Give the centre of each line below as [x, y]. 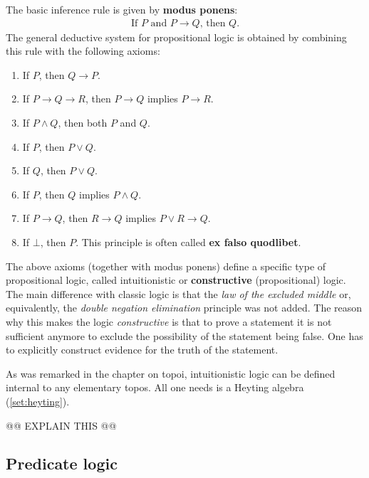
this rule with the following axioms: [83, 51]
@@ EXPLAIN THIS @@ [61, 425]
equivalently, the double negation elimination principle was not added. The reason [184, 308]
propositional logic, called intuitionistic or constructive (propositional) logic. [176, 280]
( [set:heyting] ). [38, 401]
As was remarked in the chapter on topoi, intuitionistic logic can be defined [171, 373]
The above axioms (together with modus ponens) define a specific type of [166, 266]
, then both [83, 122]
